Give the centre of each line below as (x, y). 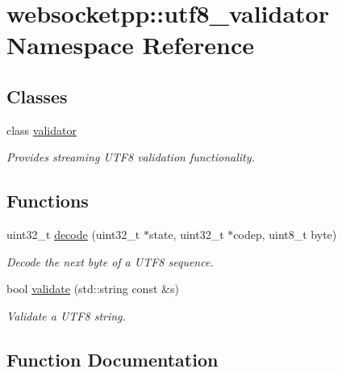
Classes (37, 96)
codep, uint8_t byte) (285, 235)
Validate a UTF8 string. (66, 315)
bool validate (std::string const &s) (93, 289)
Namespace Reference (130, 45)
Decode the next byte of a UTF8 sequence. (110, 261)
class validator (42, 130)
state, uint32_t (186, 235)
